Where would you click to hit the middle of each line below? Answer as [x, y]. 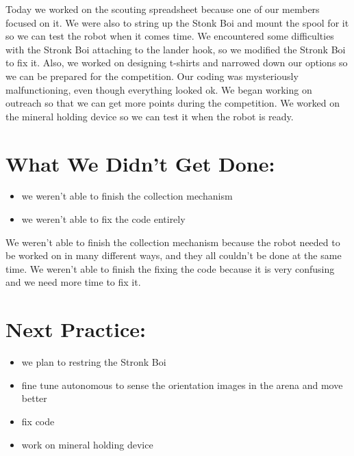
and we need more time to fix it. [73, 282]
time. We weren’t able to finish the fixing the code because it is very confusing [170, 268]
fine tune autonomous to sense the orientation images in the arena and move [182, 385]
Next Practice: [76, 329]
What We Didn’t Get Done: [140, 163]
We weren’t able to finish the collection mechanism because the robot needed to [173, 242]
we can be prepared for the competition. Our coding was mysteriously [152, 76]
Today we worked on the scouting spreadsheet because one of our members [163, 9]
